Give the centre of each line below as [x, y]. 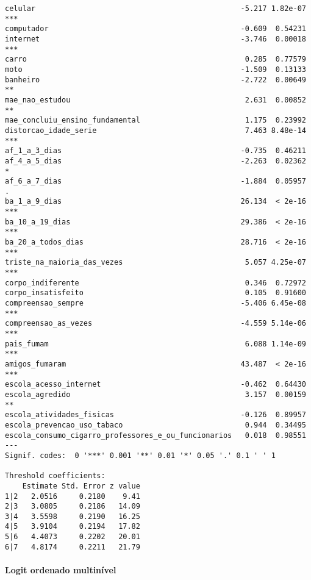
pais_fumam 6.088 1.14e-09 [155, 344]
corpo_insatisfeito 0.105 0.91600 [155, 293]
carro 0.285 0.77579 [155, 59]
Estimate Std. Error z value [81, 486]
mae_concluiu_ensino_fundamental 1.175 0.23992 [155, 120]
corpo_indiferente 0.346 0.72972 [155, 283]
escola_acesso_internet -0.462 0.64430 [155, 385]
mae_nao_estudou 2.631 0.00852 [155, 100]
